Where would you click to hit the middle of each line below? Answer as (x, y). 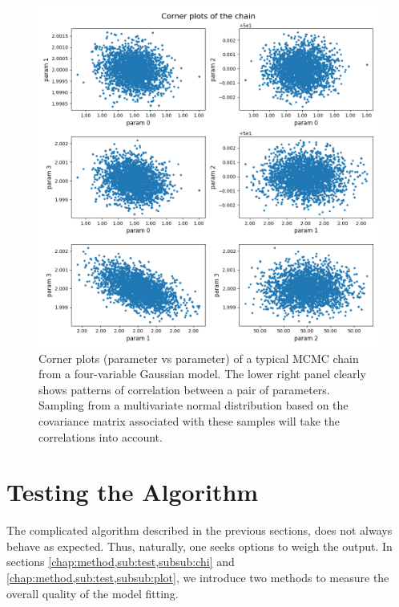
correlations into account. (101, 436)
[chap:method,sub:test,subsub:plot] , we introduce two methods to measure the (198, 578)
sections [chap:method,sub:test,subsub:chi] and (121, 562)
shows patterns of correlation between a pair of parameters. (184, 389)
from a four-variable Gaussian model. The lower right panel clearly (202, 374)
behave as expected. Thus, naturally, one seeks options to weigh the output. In (199, 546)
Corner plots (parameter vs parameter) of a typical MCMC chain (199, 358)
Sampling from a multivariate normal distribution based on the (193, 405)
